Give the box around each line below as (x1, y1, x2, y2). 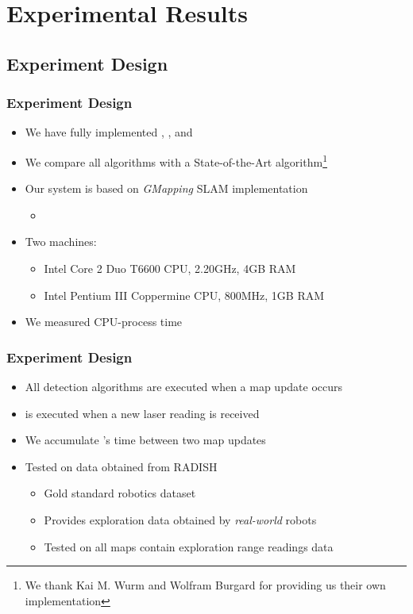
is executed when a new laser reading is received (25, 405, 260, 421)
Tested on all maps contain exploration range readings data (44, 538, 334, 555)
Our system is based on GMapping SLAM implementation (25, 180, 308, 197)
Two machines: (25, 233, 97, 250)
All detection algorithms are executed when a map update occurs (25, 378, 343, 394)
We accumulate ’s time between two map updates (25, 432, 266, 448)
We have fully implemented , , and (25, 124, 193, 140)
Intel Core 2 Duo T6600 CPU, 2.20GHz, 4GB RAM (44, 260, 296, 276)
